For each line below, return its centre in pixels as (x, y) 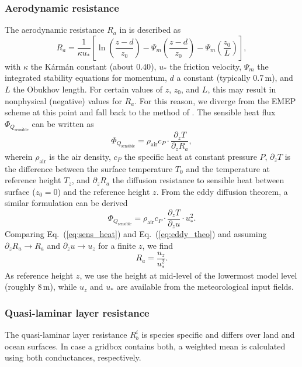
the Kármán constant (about (82, 66)
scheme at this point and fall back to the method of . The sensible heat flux (140, 112)
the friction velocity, (206, 66)
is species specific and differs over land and (218, 335)
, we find (158, 245)
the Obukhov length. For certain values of (88, 89)
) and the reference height (104, 191)
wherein (19, 156)
